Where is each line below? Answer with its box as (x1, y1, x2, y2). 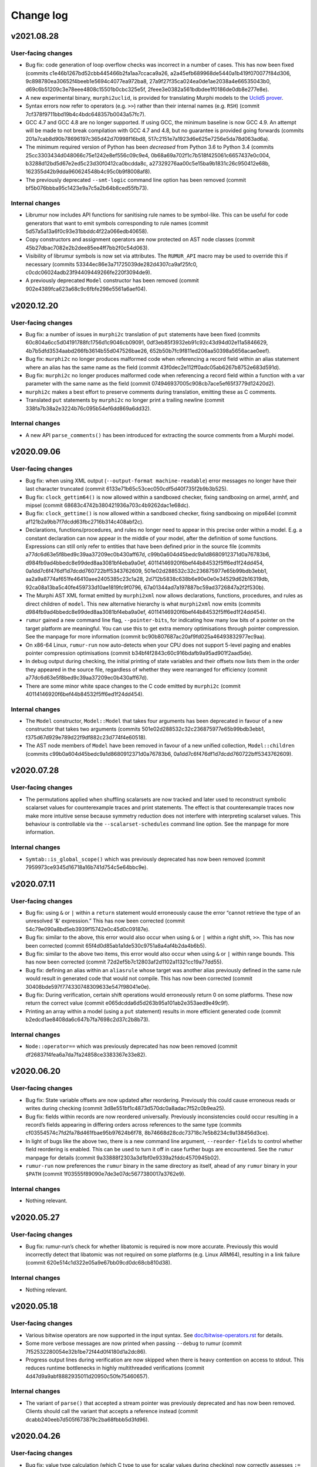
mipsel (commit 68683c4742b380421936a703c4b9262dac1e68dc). (25, 502, 190, 509)
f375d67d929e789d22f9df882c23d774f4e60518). (25, 733, 147, 741)
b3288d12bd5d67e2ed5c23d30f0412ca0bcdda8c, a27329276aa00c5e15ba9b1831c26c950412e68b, (25, 160, 270, 167)
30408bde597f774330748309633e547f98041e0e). (25, 983, 151, 990)
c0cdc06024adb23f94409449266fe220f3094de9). (25, 269, 152, 276)
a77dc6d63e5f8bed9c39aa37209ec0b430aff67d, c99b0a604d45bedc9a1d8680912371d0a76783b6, (25, 551, 271, 558)
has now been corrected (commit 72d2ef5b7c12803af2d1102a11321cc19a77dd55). (25, 958, 223, 965)
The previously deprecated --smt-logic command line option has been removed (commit (25, 176, 247, 183)
